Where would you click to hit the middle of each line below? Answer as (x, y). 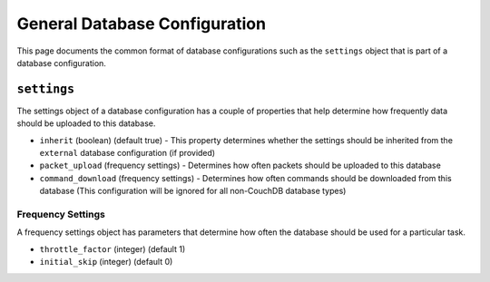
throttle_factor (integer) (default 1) (113, 248)
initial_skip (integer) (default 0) (106, 262)
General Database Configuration (142, 24)
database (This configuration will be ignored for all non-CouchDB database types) (193, 191)
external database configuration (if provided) (127, 153)
